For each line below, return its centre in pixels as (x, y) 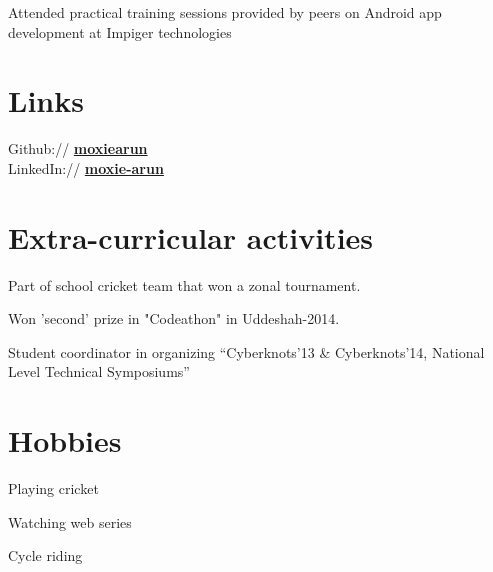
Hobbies (65, 440)
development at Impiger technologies (120, 31)
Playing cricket (53, 488)
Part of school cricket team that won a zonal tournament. (184, 284)
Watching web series (70, 521)
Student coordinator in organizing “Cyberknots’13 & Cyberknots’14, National (246, 351)
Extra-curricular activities (191, 236)
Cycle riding (45, 555)
